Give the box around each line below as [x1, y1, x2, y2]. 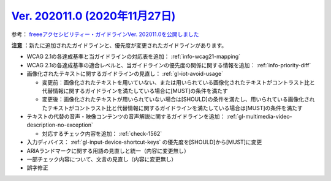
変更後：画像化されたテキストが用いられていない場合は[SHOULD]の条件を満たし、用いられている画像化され [42, 95, 315, 103]
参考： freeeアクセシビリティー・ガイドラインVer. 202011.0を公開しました [11, 31, 199, 38]
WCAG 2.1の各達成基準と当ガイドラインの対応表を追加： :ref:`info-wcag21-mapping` [26, 53, 241, 61]
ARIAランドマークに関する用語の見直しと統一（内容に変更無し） [26, 147, 190, 154]
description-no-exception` [26, 121, 93, 128]
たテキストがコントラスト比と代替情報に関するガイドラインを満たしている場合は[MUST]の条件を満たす [42, 104, 303, 111]
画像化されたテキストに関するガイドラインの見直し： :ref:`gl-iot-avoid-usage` [26, 70, 224, 78]
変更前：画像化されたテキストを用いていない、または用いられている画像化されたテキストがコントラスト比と [42, 78, 316, 86]
